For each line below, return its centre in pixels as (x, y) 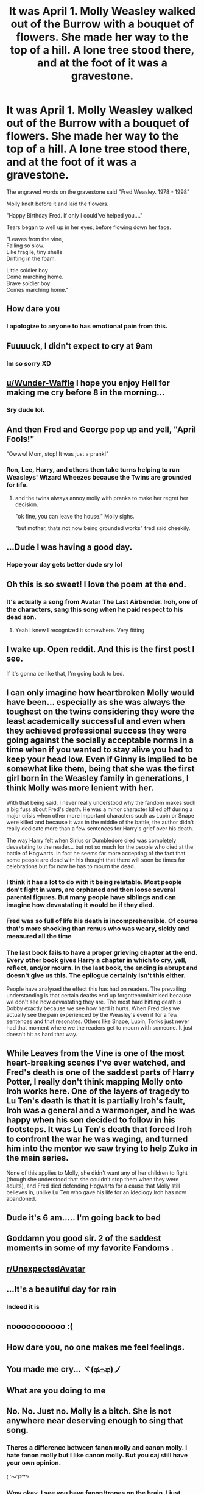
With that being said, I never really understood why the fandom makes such (101, 802)
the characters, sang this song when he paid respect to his (95, 609)
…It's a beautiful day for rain (62, 1290)
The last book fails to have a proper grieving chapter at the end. (102, 953)
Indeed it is (23, 1307)
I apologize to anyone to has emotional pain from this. (87, 326)
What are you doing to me (56, 1390)
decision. (26, 504)
